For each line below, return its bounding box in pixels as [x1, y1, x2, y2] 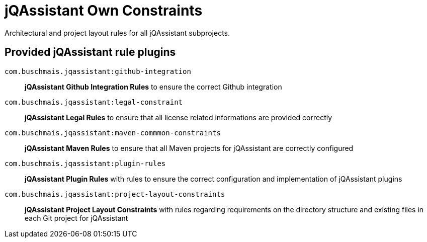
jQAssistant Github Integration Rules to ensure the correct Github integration [25, 82, 282, 91]
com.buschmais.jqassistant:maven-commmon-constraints [5, 128, 221, 137]
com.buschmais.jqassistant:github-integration [5, 67, 191, 75]
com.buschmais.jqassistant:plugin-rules [5, 159, 166, 168]
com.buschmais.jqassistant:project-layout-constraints [5, 190, 225, 198]
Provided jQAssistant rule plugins [5, 46, 176, 59]
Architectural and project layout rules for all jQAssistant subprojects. [5, 28, 230, 37]
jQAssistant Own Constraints [5, 2, 203, 19]
